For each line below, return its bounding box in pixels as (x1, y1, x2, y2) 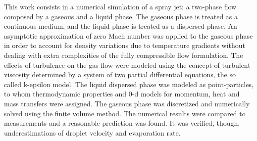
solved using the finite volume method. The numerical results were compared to (4, 108, 246, 118)
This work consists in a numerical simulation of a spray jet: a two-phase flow (4, 1, 237, 11)
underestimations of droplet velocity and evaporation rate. (4, 127, 181, 138)
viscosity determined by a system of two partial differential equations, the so (4, 69, 236, 80)
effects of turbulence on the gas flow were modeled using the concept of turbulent (4, 59, 251, 70)
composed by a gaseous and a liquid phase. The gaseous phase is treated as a (4, 11, 238, 21)
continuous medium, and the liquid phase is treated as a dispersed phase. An (4, 21, 237, 31)
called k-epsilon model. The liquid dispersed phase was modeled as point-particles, (4, 79, 254, 89)
